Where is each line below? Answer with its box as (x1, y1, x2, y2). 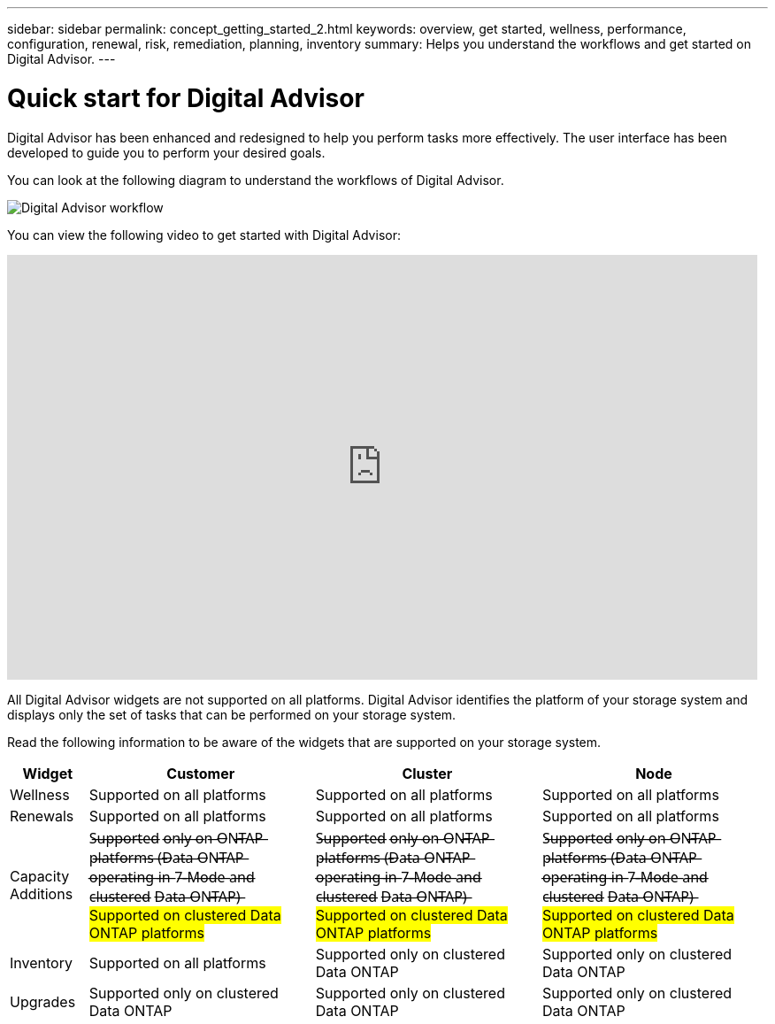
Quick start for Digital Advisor (7, 82, 364, 113)
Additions (10, 884, 73, 903)
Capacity (10, 866, 70, 885)
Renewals (10, 806, 74, 825)
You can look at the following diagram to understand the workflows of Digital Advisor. (7, 172, 504, 188)
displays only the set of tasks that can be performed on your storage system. (7, 706, 457, 722)
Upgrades (10, 992, 76, 1011)
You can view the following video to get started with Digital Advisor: (7, 227, 401, 243)
